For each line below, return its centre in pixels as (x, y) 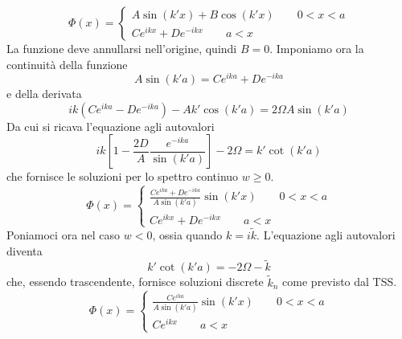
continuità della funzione (67, 64)
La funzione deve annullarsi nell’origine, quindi (122, 48)
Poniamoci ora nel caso (64, 235)
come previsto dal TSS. (340, 282)
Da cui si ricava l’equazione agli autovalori (111, 126)
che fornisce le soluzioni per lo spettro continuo (123, 176)
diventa (25, 250)
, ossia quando (187, 235)
